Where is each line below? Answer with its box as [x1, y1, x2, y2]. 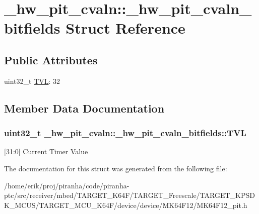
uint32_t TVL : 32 [4, 75, 60, 86]
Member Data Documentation [4, 100, 165, 116]
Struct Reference [66, 18, 185, 38]
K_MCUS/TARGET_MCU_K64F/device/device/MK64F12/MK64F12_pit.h [4, 199, 247, 210]
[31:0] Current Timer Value [4, 146, 88, 157]
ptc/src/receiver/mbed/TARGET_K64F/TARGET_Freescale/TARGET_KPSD [4, 190, 255, 200]
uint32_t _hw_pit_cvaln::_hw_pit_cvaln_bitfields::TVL [4, 127, 246, 139]
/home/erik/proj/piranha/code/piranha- [4, 180, 129, 190]
